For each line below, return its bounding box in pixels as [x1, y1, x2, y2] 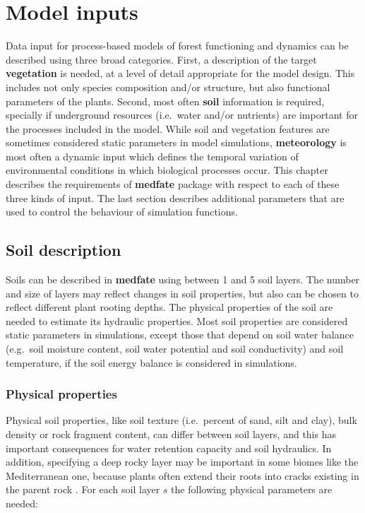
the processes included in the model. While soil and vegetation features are [6, 121, 330, 136]
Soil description [6, 239, 121, 261]
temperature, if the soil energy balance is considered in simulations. [6, 355, 297, 370]
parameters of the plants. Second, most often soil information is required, [6, 93, 325, 108]
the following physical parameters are [171, 482, 333, 497]
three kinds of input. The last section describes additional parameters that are [6, 190, 345, 205]
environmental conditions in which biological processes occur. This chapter [6, 163, 328, 177]
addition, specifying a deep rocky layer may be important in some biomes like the [6, 454, 359, 469]
